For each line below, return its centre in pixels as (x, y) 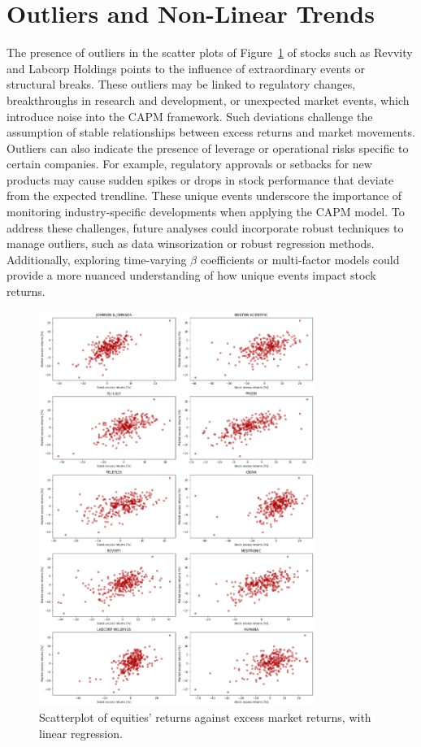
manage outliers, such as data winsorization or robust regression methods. (191, 243)
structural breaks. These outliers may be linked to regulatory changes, (181, 84)
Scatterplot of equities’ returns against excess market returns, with (205, 717)
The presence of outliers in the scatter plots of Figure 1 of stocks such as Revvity (210, 52)
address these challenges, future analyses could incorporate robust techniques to (205, 227)
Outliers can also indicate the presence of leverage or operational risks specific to (208, 148)
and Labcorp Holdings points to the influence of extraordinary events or (186, 68)
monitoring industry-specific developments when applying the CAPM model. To (206, 212)
